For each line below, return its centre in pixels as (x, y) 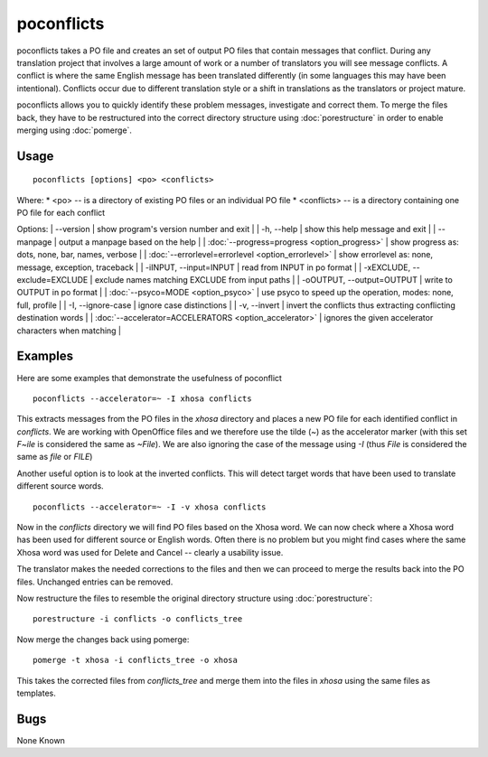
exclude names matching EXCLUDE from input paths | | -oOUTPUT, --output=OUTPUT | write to (274, 280)
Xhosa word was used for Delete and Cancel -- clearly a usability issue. (150, 552)
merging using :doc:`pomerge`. (75, 130)
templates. (36, 693)
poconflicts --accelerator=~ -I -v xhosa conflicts (150, 507)
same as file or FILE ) (55, 457)
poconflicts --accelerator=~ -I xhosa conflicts (142, 398)
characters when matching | (69, 331)
